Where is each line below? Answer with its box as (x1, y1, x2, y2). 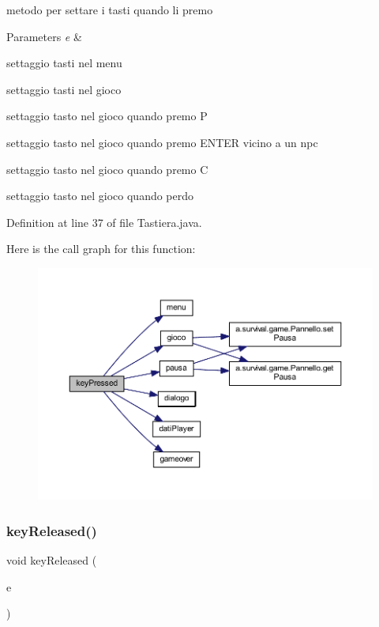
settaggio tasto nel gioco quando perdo (6, 187, 194, 204)
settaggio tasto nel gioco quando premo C (6, 161, 208, 177)
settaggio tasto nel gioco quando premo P (6, 108, 208, 124)
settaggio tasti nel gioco (6, 81, 122, 97)
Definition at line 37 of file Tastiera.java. (6, 213, 202, 230)
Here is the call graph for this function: (6, 240, 196, 257)
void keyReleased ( (6, 551, 97, 568)
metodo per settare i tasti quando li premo (6, 2, 213, 17)
